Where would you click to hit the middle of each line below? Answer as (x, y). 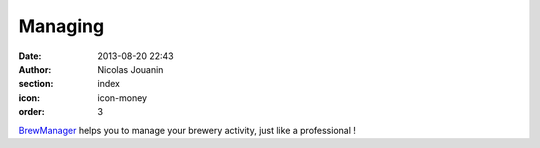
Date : (30, 56)
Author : (35, 69)
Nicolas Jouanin (130, 69)
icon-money (122, 97)
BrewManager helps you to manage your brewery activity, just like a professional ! (187, 130)
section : (36, 84)
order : (31, 112)
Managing (61, 26)
